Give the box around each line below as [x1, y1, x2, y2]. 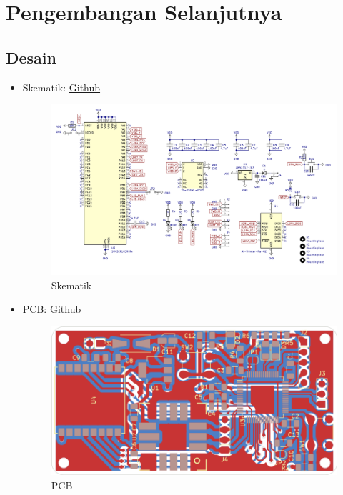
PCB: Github [22, 301, 81, 316]
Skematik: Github [22, 79, 101, 94]
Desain [6, 46, 56, 68]
